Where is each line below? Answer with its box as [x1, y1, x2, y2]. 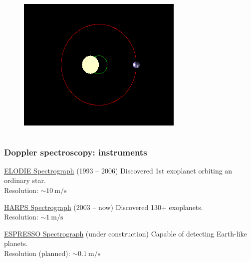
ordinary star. [4, 175, 46, 185]
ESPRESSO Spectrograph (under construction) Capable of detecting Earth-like [4, 228, 247, 238]
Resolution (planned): [4, 247, 70, 258]
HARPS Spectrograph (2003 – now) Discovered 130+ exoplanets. [4, 201, 203, 212]
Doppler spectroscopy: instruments [4, 145, 147, 158]
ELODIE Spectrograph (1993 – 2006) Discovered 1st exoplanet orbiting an [4, 165, 233, 175]
